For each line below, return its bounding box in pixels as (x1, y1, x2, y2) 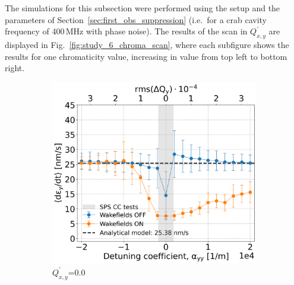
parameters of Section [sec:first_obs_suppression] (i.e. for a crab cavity (5, 13, 267, 25)
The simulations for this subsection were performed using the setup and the (5, 2, 280, 14)
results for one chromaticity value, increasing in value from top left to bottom (5, 50, 287, 62)
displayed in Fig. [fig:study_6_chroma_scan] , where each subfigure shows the (5, 38, 289, 50)
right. (5, 62, 25, 74)
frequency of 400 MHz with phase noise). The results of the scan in (5, 25, 248, 37)
